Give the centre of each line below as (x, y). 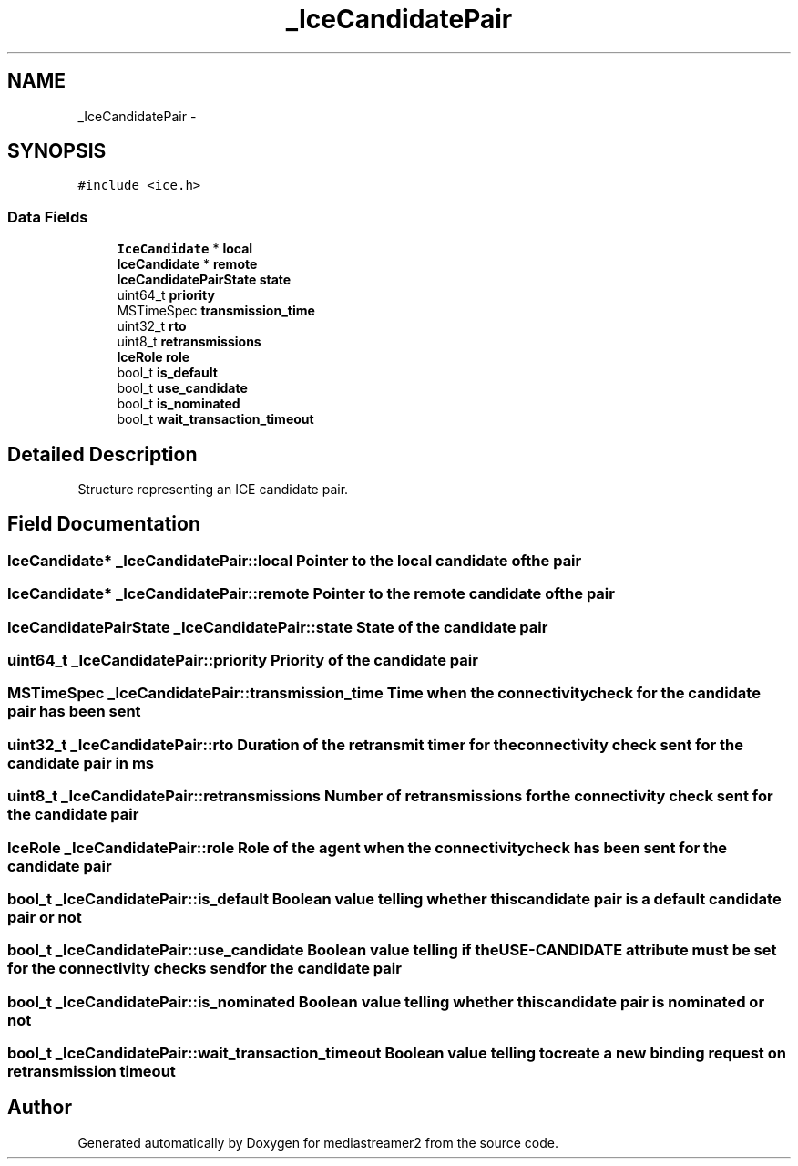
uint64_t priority (166, 295)
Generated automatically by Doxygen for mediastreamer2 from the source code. (318, 1142)
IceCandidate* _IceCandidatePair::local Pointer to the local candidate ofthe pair (295, 560)
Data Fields (48, 217)
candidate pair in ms (81, 763)
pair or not (45, 917)
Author (40, 1108)
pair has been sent (74, 712)
